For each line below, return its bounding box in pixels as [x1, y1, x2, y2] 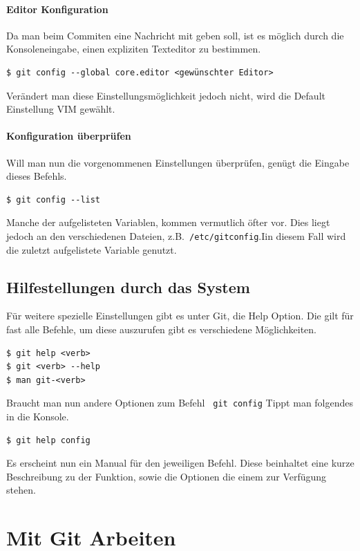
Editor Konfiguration [6, 1, 108, 16]
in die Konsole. [6, 409, 69, 424]
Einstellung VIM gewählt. [6, 102, 115, 116]
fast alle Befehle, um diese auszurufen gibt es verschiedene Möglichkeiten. [6, 321, 317, 336]
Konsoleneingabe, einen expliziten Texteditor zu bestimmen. [6, 41, 261, 56]
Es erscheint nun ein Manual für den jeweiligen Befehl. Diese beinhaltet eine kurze [6, 456, 354, 470]
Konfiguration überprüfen [6, 129, 131, 143]
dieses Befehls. [6, 169, 67, 183]
